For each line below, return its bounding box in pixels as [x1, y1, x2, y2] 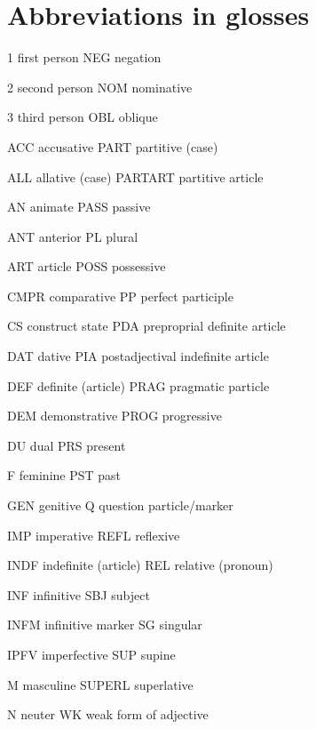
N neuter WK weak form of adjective [7, 705, 209, 724]
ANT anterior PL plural [7, 227, 138, 245]
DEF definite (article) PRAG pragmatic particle [7, 376, 270, 395]
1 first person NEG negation [7, 48, 162, 67]
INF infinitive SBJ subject [7, 585, 150, 604]
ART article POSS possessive [7, 257, 166, 276]
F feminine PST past [7, 466, 122, 485]
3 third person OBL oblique [7, 108, 158, 126]
